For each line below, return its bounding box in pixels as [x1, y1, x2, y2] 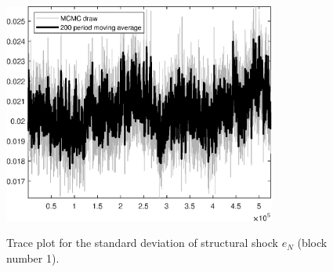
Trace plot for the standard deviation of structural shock [6, 234, 278, 251]
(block [297, 234, 328, 251]
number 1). [6, 249, 60, 266]
